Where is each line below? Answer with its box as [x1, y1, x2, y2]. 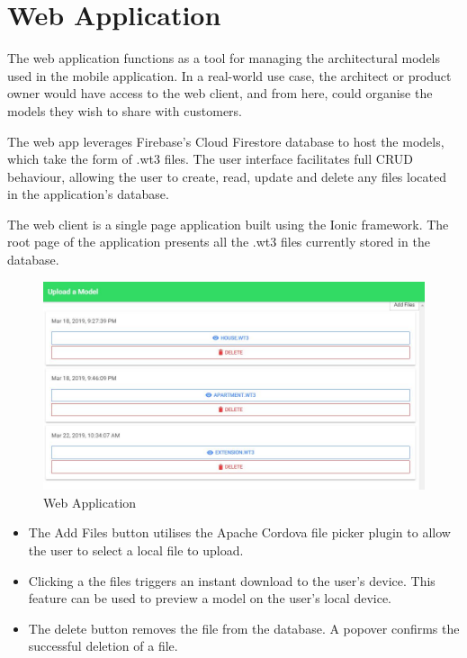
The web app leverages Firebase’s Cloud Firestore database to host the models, [7, 131, 445, 150]
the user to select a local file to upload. [28, 541, 244, 560]
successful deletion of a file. [28, 636, 178, 655]
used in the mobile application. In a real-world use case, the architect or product [7, 66, 452, 85]
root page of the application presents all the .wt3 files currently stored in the [7, 232, 430, 251]
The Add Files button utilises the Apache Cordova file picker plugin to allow [28, 523, 451, 542]
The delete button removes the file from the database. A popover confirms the [28, 618, 460, 637]
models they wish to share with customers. [7, 101, 242, 120]
